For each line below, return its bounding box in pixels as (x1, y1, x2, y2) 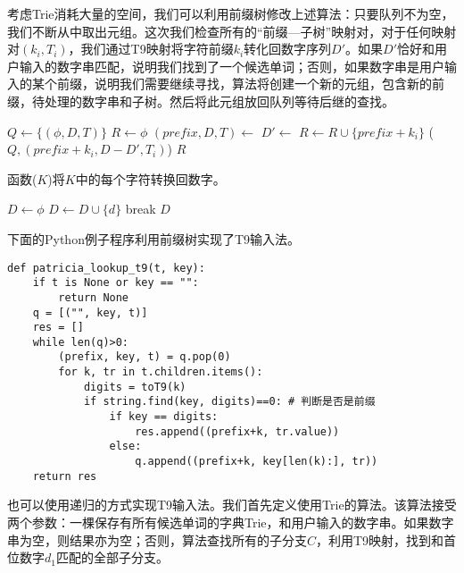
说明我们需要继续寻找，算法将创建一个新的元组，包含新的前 (94, 74, 444, 93)
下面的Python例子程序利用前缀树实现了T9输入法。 (7, 229, 301, 248)
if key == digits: (109, 410, 219, 424)
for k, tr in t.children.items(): (58, 366, 263, 379)
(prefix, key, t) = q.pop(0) (58, 350, 231, 364)
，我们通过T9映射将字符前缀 (68, 39, 234, 58)
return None (58, 291, 129, 304)
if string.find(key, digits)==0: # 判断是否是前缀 (83, 395, 376, 409)
